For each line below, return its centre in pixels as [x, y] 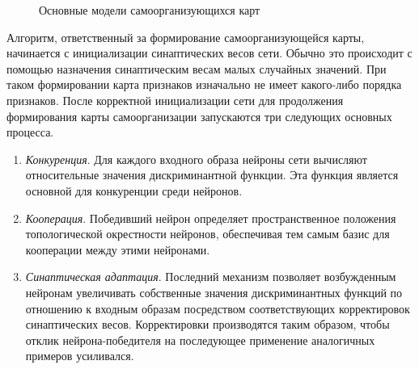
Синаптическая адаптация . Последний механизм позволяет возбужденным [211, 277]
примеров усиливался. [80, 356]
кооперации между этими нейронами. [118, 249]
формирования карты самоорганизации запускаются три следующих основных [199, 116]
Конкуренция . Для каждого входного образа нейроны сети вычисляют [196, 159]
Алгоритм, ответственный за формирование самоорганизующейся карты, [186, 37]
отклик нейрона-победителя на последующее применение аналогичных [200, 340]
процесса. [30, 132]
